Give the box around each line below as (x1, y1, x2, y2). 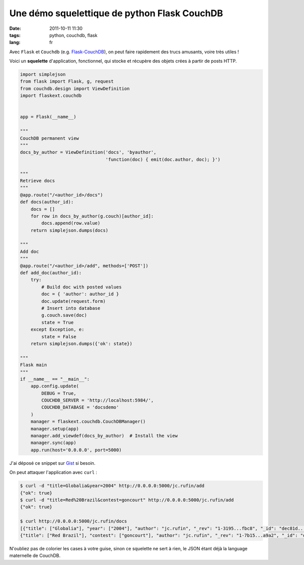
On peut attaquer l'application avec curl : (9, 469, 97, 475)
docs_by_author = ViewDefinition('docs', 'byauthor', (20, 149, 157, 155)
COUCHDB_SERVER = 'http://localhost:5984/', (41, 397, 154, 403)
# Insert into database (41, 305, 101, 311)
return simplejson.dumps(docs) (30, 227, 108, 233)
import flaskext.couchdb (20, 93, 82, 99)
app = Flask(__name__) (20, 114, 77, 120)
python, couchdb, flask (49, 32, 98, 38)
